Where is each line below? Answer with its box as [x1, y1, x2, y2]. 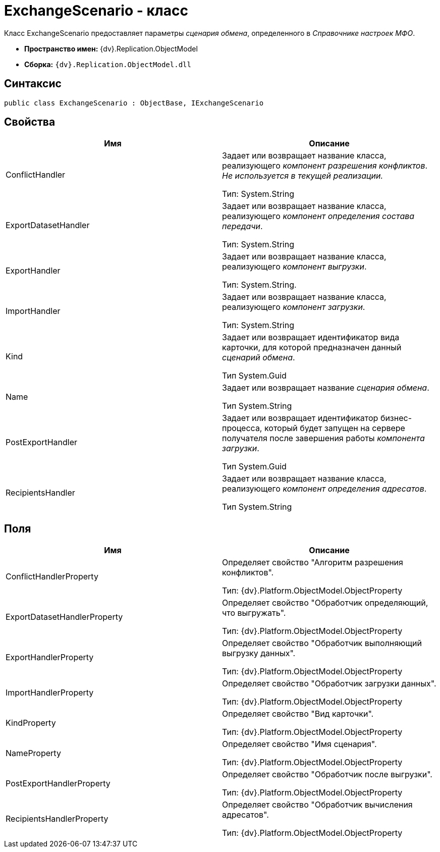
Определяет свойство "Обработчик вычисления [222, 800, 413, 810]
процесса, [222, 423, 262, 434]
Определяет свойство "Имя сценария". [222, 739, 377, 750]
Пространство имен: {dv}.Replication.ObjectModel [24, 44, 198, 53]
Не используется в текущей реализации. [222, 171, 383, 181]
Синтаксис [4, 77, 62, 90]
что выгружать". [222, 608, 286, 618]
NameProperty [6, 748, 61, 759]
